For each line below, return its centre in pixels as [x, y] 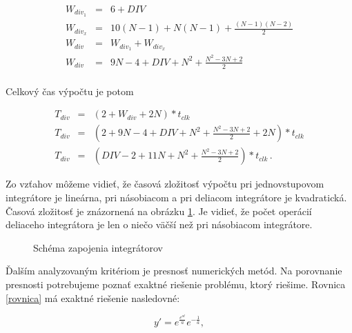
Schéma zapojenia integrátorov [98, 247]
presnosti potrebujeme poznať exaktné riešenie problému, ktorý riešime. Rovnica [176, 284]
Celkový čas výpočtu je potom [70, 91]
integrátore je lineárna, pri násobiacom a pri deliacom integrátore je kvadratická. [176, 198]
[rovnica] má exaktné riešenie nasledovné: [93, 297]
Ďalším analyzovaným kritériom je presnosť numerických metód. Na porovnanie [174, 271]
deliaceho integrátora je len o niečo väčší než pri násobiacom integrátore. [159, 224]
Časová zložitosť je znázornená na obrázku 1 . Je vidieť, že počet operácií [159, 211]
